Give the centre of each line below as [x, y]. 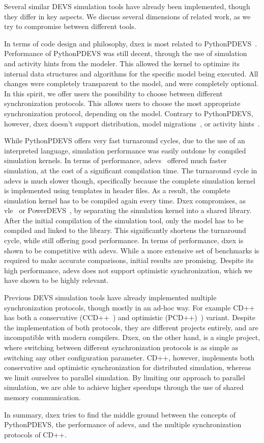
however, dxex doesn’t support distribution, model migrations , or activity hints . [132, 123]
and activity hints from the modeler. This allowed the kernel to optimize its [122, 63]
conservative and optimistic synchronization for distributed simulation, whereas [128, 367]
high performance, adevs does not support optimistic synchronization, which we [128, 270]
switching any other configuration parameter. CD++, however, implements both [129, 357]
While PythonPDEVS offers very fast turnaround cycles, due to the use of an [125, 140]
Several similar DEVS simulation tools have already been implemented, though [127, 6]
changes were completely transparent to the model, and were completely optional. [131, 83]
